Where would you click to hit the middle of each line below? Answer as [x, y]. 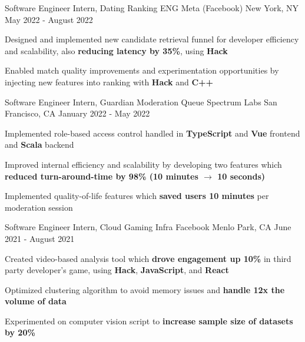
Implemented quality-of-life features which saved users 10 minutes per [137, 196]
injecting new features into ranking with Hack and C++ [109, 82]
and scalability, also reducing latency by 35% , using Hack [116, 50]
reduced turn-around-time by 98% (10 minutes [102, 176]
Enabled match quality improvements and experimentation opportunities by [142, 70]
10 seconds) [241, 176]
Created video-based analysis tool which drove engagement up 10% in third [148, 258]
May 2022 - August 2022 [49, 19]
